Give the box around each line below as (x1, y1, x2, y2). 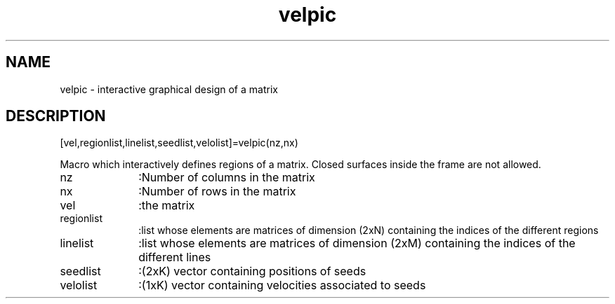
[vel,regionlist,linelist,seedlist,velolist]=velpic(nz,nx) (60, 137, 298, 149)
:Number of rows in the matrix (138, 184, 296, 199)
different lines (138, 250, 211, 265)
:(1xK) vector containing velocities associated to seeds (138, 278, 426, 293)
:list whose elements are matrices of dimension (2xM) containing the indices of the (138, 236, 576, 251)
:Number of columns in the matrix (138, 170, 315, 185)
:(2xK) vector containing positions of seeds (138, 264, 366, 279)
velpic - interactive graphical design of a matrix (60, 83, 278, 95)
